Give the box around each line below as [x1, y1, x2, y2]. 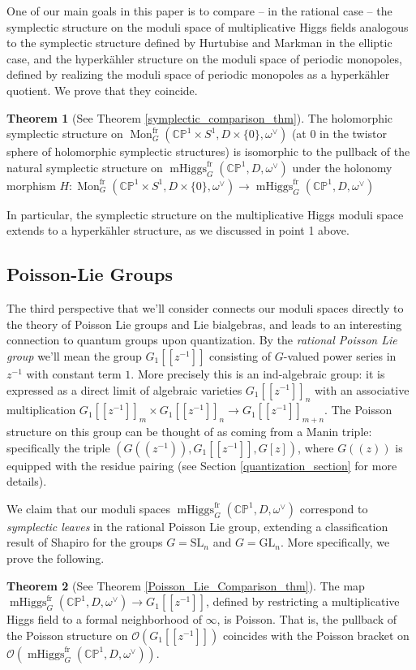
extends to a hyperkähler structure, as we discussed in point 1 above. [6, 222, 350, 239]
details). [6, 473, 47, 490]
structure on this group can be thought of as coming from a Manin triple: [6, 423, 372, 440]
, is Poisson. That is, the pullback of [217, 611, 397, 628]
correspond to [299, 499, 368, 517]
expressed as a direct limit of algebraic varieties [6, 381, 242, 398]
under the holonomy [292, 158, 392, 175]
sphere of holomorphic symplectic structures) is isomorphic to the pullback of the [6, 143, 410, 160]
